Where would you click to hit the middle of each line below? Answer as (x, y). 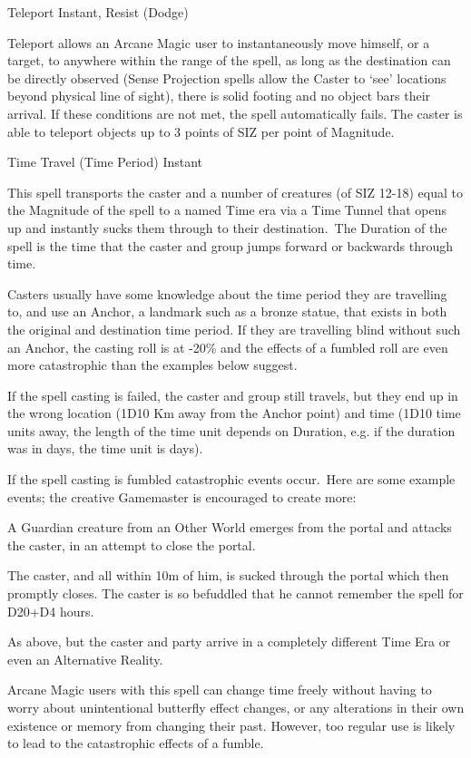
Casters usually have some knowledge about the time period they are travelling (227, 293)
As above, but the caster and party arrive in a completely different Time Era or (229, 641)
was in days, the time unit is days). (105, 448)
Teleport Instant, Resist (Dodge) (98, 12)
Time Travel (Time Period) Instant (105, 162)
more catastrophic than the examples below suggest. (152, 365)
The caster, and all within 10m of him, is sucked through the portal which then (228, 575)
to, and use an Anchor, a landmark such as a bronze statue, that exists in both (227, 311)
